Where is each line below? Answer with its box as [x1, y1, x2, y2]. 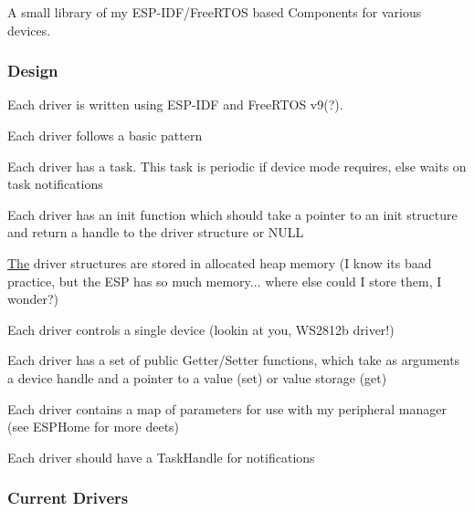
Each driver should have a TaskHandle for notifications [7, 447, 315, 466]
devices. [7, 20, 51, 39]
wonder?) [7, 289, 59, 308]
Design [7, 59, 58, 82]
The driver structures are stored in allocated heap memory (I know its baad [7, 253, 432, 272]
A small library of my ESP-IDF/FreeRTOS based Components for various [7, 3, 422, 21]
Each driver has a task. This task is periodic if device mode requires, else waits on [7, 156, 467, 175]
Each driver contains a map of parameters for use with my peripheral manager [7, 399, 448, 418]
